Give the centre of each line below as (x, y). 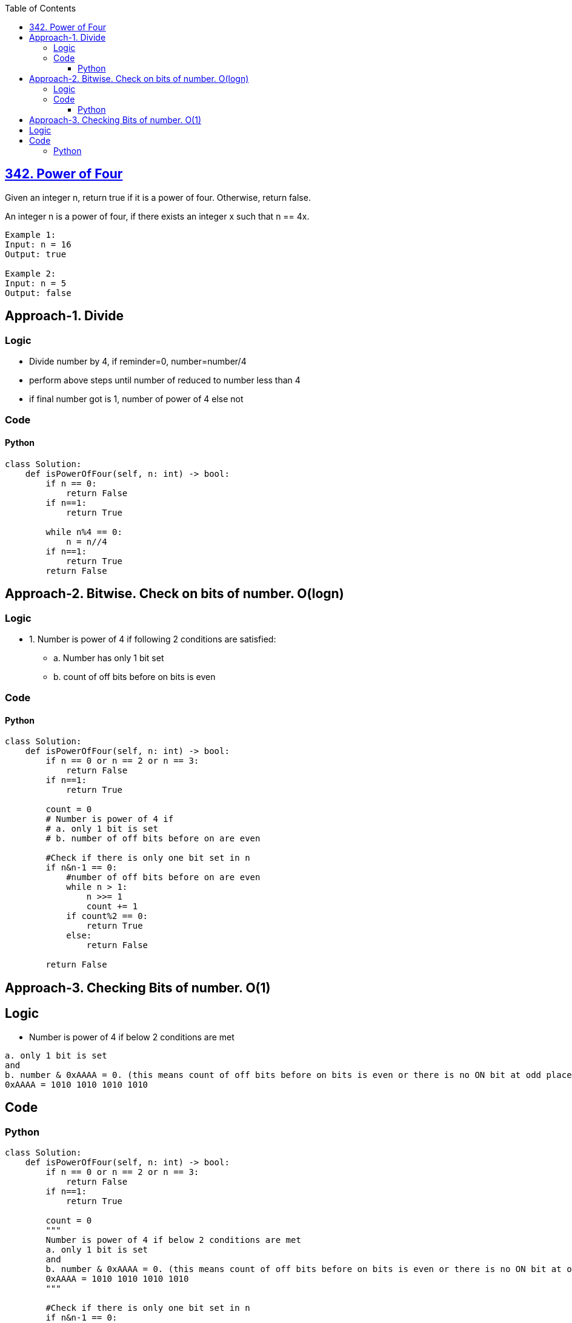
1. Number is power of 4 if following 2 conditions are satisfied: (153, 639)
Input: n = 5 (36, 283)
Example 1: (31, 234)
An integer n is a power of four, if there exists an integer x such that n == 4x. (157, 216)
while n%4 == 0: (84, 532)
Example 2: (31, 273)
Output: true (36, 254)
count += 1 (112, 907)
